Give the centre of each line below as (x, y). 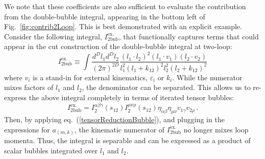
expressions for (27, 129)
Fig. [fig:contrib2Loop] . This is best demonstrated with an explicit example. (123, 26)
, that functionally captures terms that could (189, 36)
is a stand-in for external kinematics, (90, 77)
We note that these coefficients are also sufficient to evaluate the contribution (125, 6)
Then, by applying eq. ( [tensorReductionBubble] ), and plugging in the (114, 119)
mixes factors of (29, 87)
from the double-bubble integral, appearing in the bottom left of (105, 16)
